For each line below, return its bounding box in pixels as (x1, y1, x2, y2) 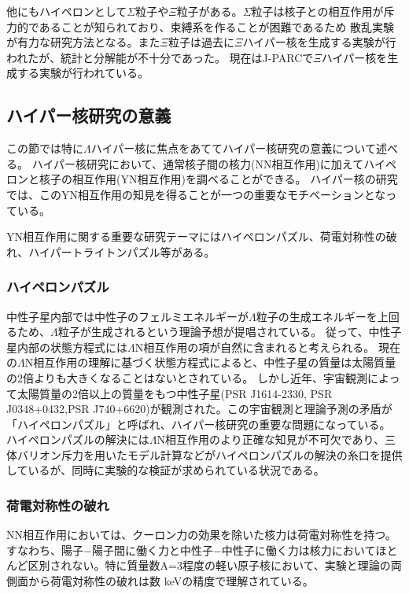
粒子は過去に (168, 34, 234, 50)
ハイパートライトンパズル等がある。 (28, 243, 216, 260)
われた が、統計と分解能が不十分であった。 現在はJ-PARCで (6, 49, 314, 65)
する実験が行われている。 (17, 65, 149, 81)
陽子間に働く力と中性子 (91, 541, 213, 558)
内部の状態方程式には (17, 338, 127, 355)
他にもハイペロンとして (6, 3, 127, 19)
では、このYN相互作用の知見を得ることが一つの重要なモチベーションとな (6, 186, 386, 202)
